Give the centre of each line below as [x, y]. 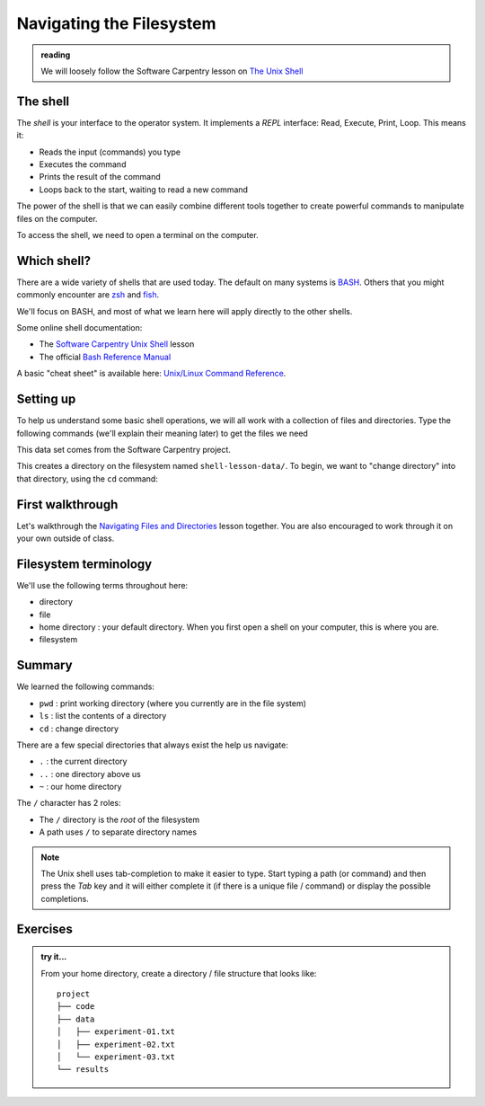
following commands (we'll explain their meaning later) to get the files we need [163, 433]
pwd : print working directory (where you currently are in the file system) [173, 703]
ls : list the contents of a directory [103, 716]
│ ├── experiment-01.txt [116, 1032]
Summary [44, 665]
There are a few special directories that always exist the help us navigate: [153, 745]
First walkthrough [67, 504]
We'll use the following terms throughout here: [102, 585]
